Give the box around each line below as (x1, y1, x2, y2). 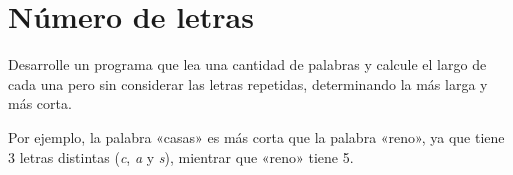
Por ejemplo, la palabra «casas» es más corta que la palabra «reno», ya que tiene (8, 126, 505, 147)
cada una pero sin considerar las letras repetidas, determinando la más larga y (8, 73, 488, 94)
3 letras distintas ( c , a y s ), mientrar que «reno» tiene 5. (8, 146, 354, 167)
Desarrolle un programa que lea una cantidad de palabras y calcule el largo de (8, 54, 487, 75)
